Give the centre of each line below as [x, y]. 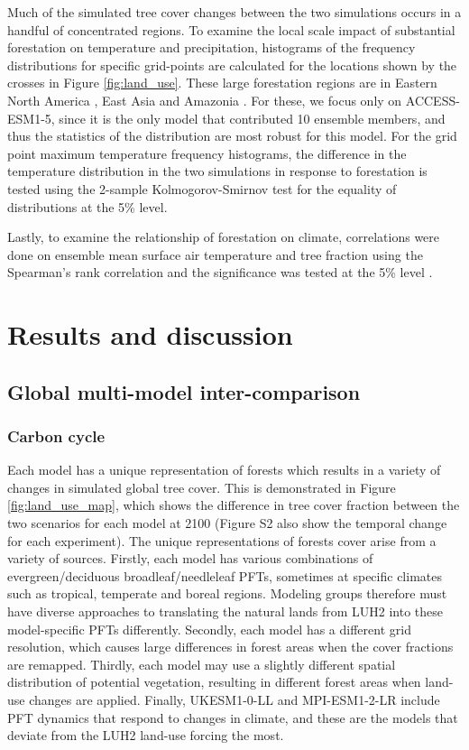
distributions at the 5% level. [87, 206]
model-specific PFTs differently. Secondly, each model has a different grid [209, 629]
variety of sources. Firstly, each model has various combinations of [190, 558]
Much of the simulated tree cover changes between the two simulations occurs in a [234, 12]
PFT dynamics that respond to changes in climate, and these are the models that [233, 717]
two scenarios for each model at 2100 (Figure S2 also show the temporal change [227, 523]
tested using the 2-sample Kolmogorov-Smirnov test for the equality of [202, 188]
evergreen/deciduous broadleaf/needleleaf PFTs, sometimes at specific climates [225, 575]
